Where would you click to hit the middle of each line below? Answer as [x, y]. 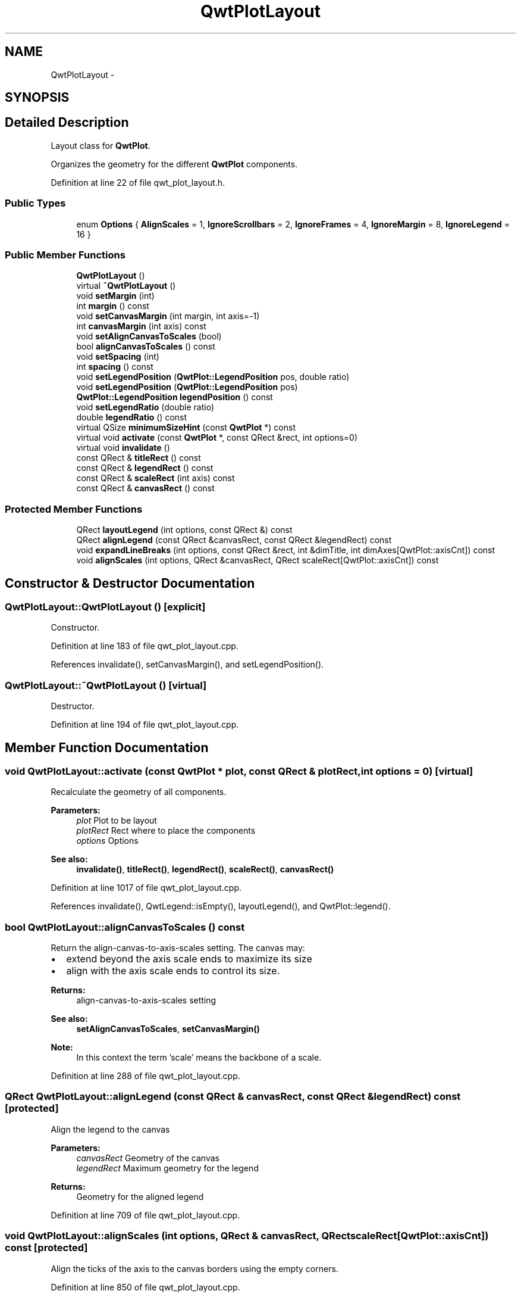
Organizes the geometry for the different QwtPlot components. [174, 164]
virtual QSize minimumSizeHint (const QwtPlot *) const [186, 428]
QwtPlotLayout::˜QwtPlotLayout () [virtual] [106, 685]
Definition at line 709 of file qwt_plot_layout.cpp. [145, 1215]
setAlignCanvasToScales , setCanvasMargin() [168, 1029]
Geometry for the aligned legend [140, 1196]
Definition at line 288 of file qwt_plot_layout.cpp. [145, 1076]
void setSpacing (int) [118, 357]
